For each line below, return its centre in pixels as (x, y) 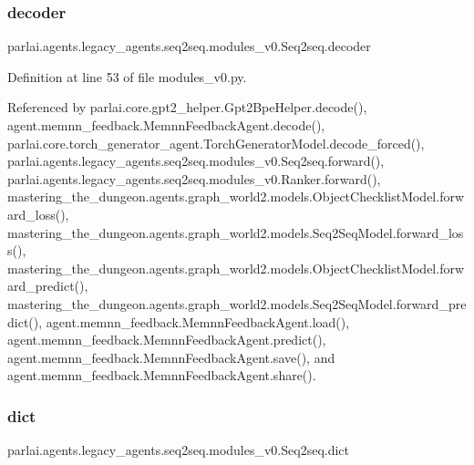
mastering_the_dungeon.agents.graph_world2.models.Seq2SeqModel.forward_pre (237, 303)
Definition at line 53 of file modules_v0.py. (127, 76)
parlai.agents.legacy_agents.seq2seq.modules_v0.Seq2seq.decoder (189, 46)
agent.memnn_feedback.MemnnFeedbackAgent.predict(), (167, 340)
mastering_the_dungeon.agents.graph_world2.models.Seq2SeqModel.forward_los (236, 232)
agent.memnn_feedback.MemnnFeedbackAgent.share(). (162, 375)
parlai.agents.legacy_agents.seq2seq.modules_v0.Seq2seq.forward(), (196, 161)
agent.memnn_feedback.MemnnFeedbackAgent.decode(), (166, 125)
